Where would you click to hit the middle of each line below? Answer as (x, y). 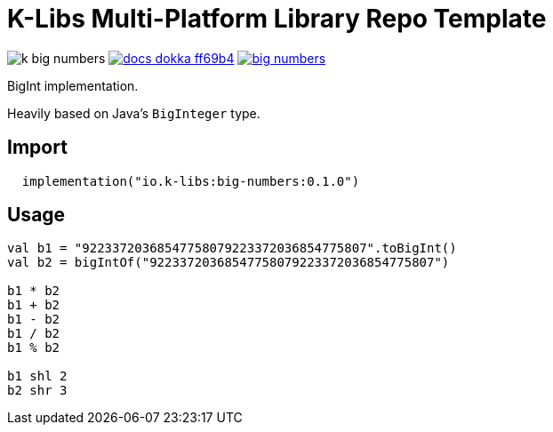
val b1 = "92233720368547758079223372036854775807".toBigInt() (232, 248)
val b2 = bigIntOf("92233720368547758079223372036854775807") (228, 263)
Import (37, 148)
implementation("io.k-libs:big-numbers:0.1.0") (191, 181)
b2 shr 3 (37, 391)
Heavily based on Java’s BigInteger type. (134, 113)
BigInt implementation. (73, 85)
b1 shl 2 (37, 376)
